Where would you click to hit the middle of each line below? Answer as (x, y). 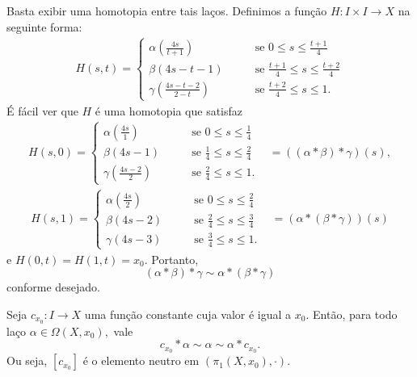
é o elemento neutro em (141, 360)
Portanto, (175, 259)
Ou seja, (27, 360)
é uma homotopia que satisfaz (169, 110)
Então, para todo (355, 314)
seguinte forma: (44, 26)
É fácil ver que (42, 110)
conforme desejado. (54, 287)
